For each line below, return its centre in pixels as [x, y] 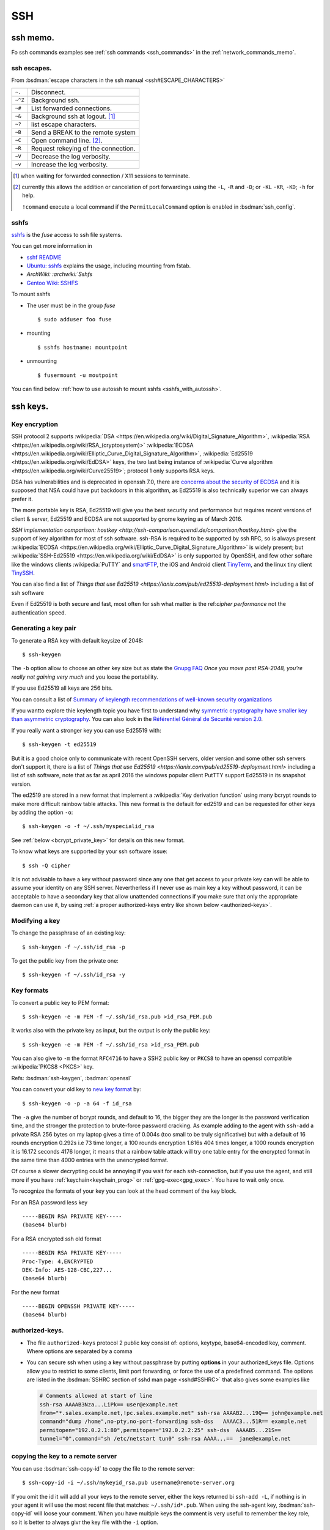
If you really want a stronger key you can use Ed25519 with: [86, 730]
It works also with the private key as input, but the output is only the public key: [111, 1031]
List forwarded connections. [71, 108]
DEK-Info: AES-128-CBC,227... [68, 1270]
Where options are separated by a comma [79, 1351]
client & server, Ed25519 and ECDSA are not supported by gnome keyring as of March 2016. [127, 519]
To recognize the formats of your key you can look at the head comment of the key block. [124, 1191]
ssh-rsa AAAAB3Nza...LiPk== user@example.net [109, 1404]
